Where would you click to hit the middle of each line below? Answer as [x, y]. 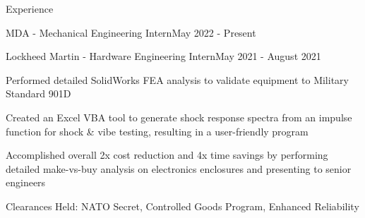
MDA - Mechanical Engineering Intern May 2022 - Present [131, 32]
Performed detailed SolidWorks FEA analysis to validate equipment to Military [177, 79]
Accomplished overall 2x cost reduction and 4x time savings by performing [167, 155]
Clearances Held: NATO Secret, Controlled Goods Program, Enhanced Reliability [182, 206]
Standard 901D [38, 93]
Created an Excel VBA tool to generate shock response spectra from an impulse [179, 117]
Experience [30, 8]
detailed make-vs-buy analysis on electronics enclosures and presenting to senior [179, 168]
